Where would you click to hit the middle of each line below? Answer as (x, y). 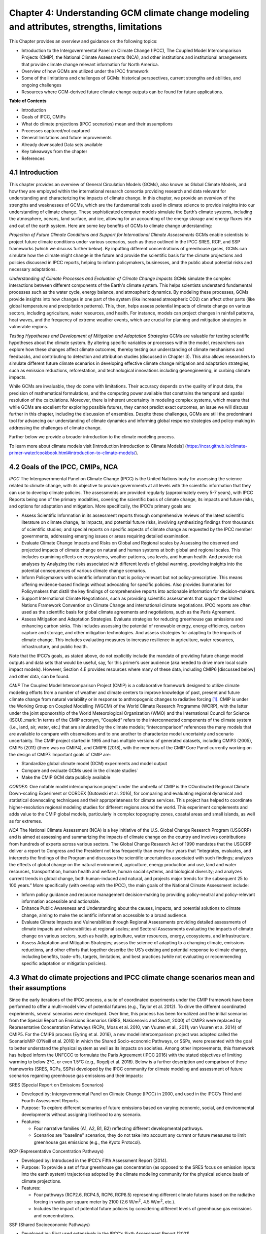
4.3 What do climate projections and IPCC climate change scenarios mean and (132, 978)
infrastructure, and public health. (55, 647)
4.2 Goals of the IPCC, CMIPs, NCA (64, 467)
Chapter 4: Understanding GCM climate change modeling (129, 13)
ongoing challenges (41, 85)
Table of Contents (28, 101)
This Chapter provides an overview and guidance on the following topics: (83, 41)
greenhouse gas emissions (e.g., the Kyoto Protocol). (87, 1142)
